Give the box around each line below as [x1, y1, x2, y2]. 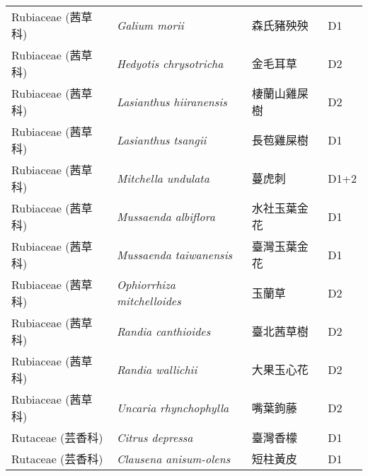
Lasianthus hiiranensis [116, 93, 227, 110]
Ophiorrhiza [116, 276, 176, 293]
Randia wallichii [116, 361, 197, 378]
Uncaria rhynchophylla [116, 399, 229, 416]
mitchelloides [116, 293, 181, 309]
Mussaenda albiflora [116, 208, 215, 225]
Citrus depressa [116, 429, 193, 446]
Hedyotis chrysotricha [116, 55, 224, 72]
